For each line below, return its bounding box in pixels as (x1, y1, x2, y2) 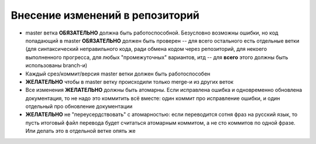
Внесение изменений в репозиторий (11, 9, 200, 22)
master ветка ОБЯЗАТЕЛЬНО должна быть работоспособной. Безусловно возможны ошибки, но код (25, 29, 279, 36)
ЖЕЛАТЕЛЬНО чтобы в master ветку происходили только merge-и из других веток (25, 78, 234, 85)
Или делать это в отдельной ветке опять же (25, 128, 136, 135)
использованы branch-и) (25, 62, 88, 69)
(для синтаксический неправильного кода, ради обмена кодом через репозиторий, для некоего (25, 46, 267, 53)
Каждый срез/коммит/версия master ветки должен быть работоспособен (25, 70, 211, 77)
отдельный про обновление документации (25, 103, 133, 110)
